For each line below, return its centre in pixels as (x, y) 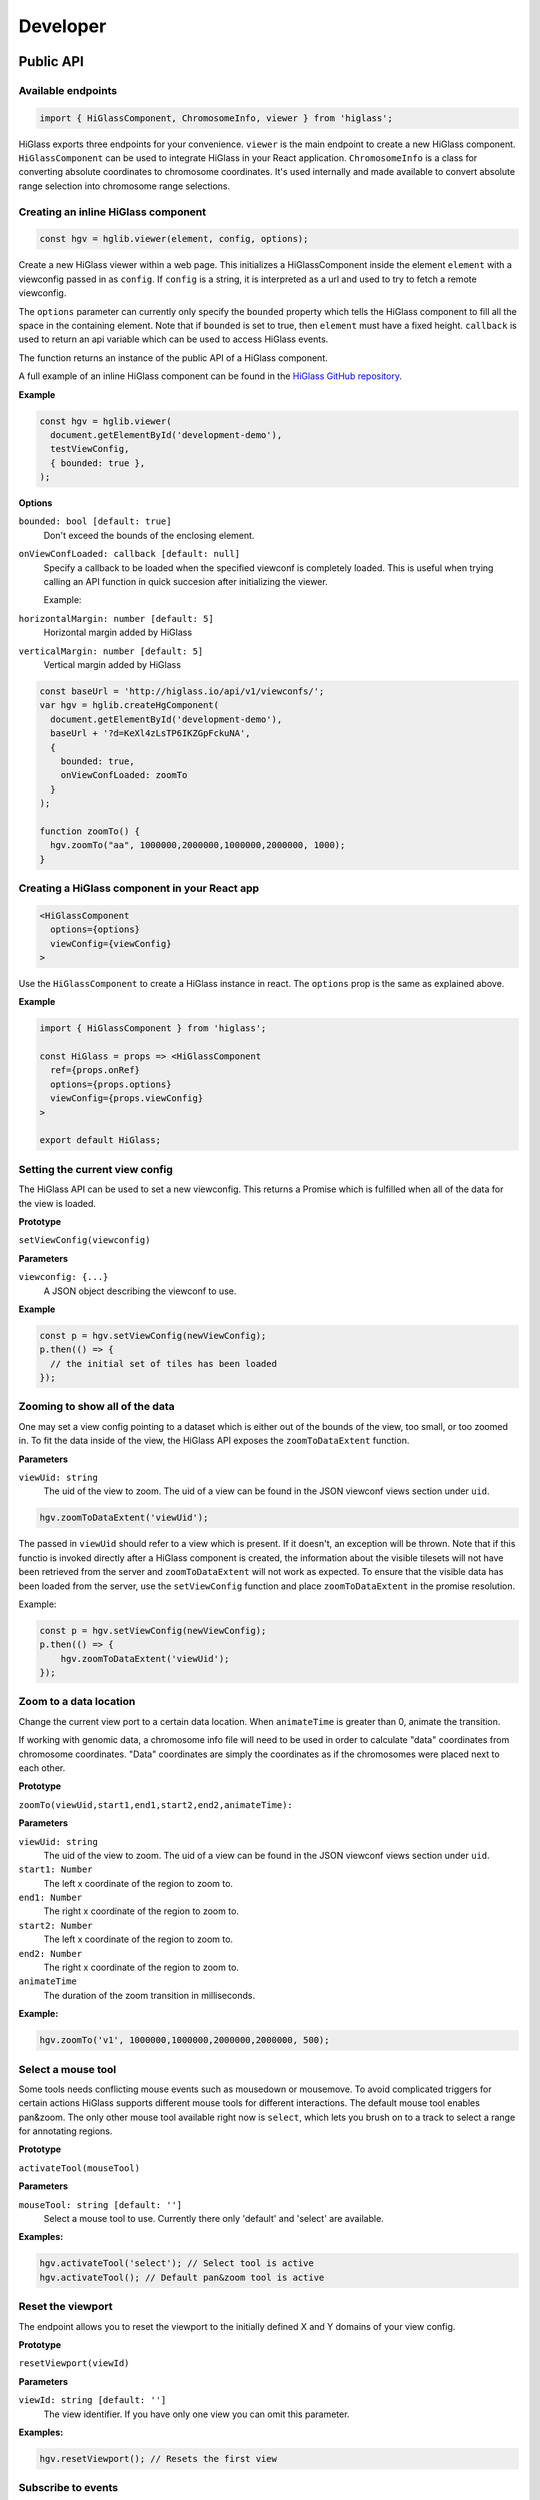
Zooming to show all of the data (96, 1407)
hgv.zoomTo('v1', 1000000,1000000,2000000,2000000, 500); (184, 2040)
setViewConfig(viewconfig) (84, 1240)
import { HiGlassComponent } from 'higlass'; (153, 1028)
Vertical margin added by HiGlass (112, 664)
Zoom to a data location (77, 1702)
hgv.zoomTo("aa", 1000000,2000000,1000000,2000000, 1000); (198, 845)
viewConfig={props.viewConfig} (127, 1098)
